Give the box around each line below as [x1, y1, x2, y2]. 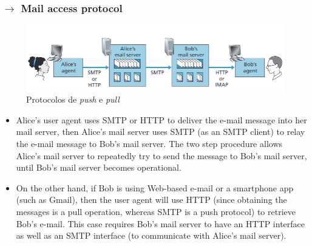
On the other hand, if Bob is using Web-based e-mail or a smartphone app [16, 181, 294, 194]
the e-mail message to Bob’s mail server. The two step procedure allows [16, 137, 283, 149]
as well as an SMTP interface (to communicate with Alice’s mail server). [16, 229, 287, 242]
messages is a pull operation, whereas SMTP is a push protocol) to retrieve [16, 205, 296, 217]
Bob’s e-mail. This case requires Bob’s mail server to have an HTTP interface [16, 217, 305, 230]
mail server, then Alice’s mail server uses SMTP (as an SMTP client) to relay [16, 125, 305, 138]
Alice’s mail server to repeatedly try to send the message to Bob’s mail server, [16, 149, 307, 162]
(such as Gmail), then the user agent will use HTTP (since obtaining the [16, 193, 287, 206]
